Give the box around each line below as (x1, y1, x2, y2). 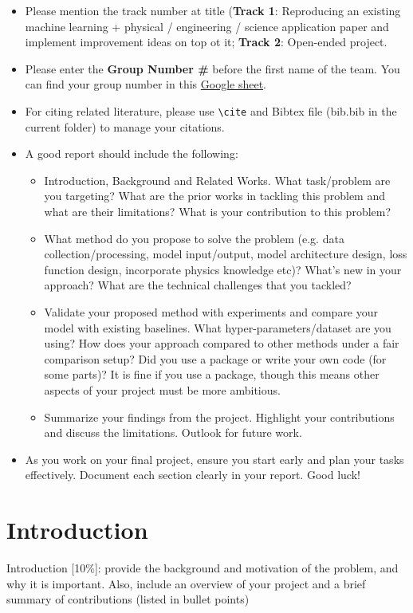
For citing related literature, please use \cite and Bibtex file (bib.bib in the (25, 102, 397, 119)
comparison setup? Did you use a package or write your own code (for (44, 350, 387, 367)
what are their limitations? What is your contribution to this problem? (44, 203, 391, 219)
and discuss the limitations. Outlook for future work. (44, 424, 302, 441)
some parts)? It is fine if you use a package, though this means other (44, 366, 380, 383)
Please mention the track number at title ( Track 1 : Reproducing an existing (25, 2, 401, 18)
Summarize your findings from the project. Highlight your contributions (44, 408, 395, 425)
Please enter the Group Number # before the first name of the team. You (25, 60, 400, 77)
